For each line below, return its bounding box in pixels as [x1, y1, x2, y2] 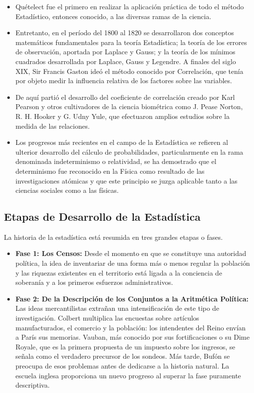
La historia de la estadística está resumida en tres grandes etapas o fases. [4, 231, 223, 242]
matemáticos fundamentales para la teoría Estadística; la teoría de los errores [15, 37, 247, 47]
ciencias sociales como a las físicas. [15, 185, 119, 195]
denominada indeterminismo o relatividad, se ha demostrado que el [15, 156, 216, 166]
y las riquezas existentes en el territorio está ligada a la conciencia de [15, 267, 222, 277]
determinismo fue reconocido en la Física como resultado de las [15, 165, 205, 176]
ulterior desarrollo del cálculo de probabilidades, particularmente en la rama [15, 146, 243, 157]
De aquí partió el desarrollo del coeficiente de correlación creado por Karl [15, 92, 235, 102]
